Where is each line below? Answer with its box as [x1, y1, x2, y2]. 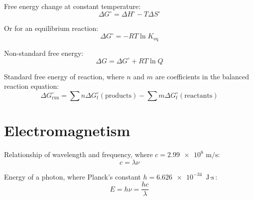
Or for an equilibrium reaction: [4, 23, 99, 33]
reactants [184, 92, 213, 99]
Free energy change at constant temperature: [4, 1, 141, 11]
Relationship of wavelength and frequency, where [4, 149, 153, 160]
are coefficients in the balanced [155, 71, 249, 81]
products [105, 92, 131, 99]
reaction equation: [4, 81, 59, 91]
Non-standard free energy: [4, 47, 84, 58]
